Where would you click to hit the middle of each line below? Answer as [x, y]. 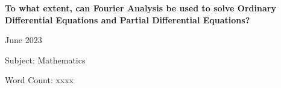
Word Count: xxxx [39, 80]
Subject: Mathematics [45, 60]
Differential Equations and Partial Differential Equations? [128, 19]
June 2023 [24, 40]
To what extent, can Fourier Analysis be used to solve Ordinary [140, 8]
